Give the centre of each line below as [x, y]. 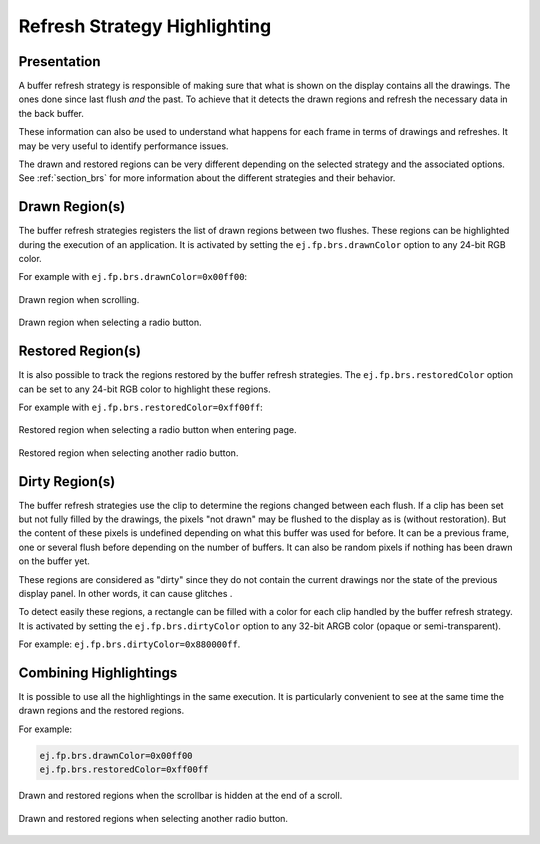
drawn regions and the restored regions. [101, 711]
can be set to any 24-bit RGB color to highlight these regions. [144, 389]
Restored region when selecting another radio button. [128, 452]
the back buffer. [51, 113]
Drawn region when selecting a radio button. [110, 322]
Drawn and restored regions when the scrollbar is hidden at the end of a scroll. [180, 796]
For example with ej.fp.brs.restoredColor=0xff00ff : [141, 407]
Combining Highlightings [98, 672]
